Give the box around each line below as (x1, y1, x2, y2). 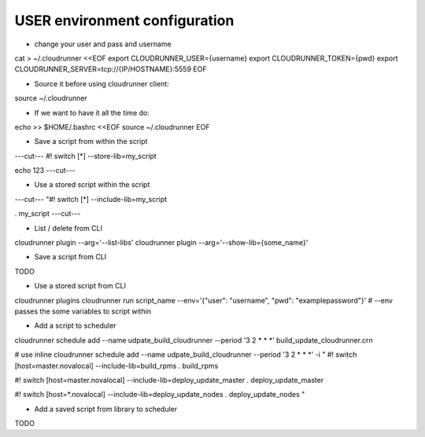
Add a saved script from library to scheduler (34, 404, 178, 413)
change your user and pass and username (34, 39, 172, 49)
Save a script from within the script (34, 137, 148, 146)
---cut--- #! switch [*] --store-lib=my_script (14, 151, 157, 160)
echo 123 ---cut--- (14, 166, 76, 175)
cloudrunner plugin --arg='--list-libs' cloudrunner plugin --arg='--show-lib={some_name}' (14, 238, 309, 248)
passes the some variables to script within (14, 307, 152, 316)
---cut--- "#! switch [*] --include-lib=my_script (14, 194, 168, 204)
